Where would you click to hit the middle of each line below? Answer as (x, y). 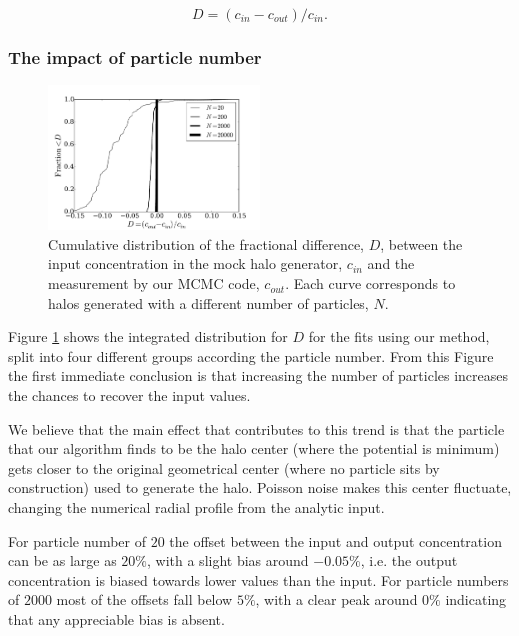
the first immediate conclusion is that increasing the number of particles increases (258, 375)
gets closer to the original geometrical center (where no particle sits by (224, 467)
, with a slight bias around (228, 560)
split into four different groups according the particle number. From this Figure (251, 355)
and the (391, 263)
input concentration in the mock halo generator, (195, 263)
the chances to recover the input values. (129, 395)
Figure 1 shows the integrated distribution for (148, 336)
